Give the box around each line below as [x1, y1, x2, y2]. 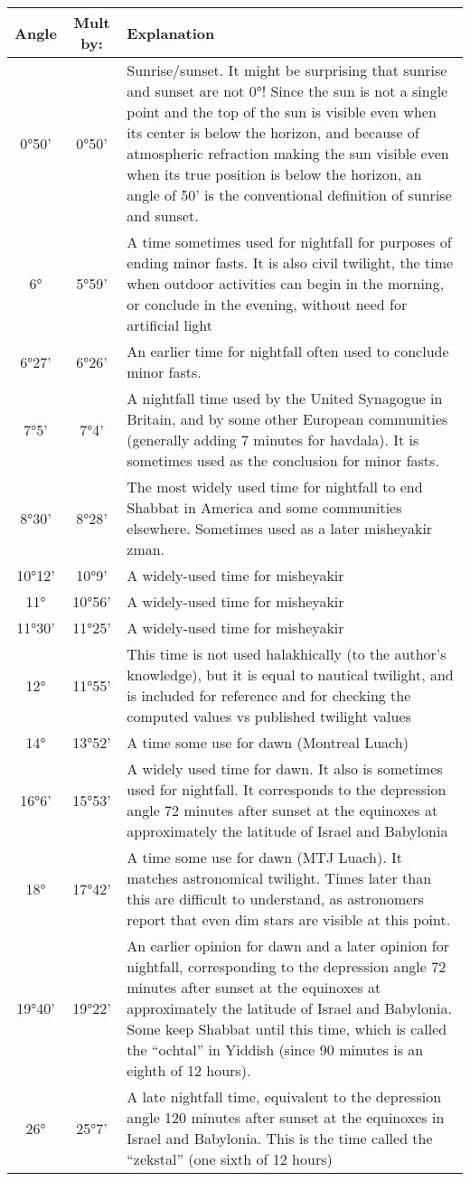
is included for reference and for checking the [127, 685, 411, 706]
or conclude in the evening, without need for [127, 294, 408, 314]
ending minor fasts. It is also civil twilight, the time [127, 252, 454, 273]
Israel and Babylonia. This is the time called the [127, 1128, 433, 1148]
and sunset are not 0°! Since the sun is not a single [127, 80, 448, 101]
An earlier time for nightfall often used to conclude [127, 341, 449, 361]
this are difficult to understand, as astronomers [127, 888, 424, 909]
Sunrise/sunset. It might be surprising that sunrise [127, 60, 447, 80]
